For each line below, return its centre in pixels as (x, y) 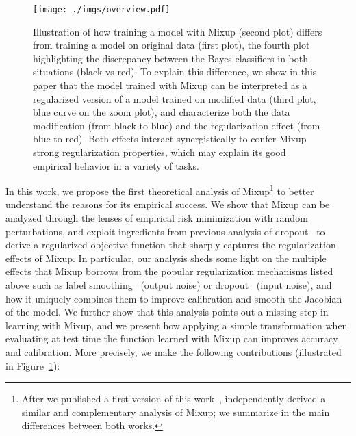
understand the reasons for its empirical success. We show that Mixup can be (168, 204)
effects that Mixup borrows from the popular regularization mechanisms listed (169, 271)
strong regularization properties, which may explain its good (160, 152)
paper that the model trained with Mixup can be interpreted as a (170, 85)
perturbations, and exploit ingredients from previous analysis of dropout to (165, 231)
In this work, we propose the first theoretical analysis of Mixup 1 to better (160, 190)
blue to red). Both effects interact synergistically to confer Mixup (170, 139)
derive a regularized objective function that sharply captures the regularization (171, 245)
